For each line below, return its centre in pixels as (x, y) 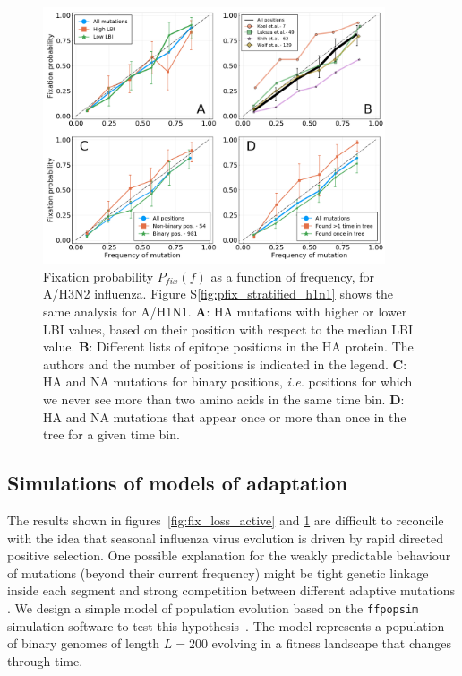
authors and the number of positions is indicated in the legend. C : (225, 364)
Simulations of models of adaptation (178, 483)
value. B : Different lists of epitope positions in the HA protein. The (228, 347)
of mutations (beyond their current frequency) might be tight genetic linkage (218, 572)
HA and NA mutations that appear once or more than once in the (225, 416)
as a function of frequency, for (293, 276)
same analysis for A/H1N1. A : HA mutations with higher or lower (225, 311)
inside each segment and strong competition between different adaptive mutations (231, 590)
